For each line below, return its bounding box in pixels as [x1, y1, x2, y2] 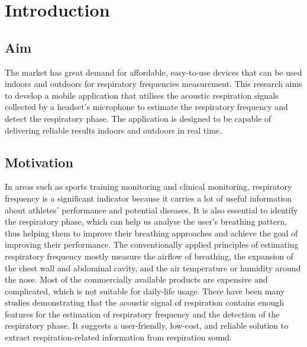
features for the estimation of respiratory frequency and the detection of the [5, 307, 280, 320]
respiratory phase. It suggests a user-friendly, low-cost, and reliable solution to [5, 319, 289, 332]
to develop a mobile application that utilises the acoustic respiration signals [5, 89, 279, 101]
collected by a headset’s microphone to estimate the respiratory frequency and [5, 100, 288, 113]
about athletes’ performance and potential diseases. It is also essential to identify [5, 203, 298, 216]
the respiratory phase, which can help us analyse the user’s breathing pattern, [5, 215, 287, 228]
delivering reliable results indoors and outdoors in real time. [5, 124, 222, 136]
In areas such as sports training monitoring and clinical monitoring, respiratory [5, 180, 292, 193]
